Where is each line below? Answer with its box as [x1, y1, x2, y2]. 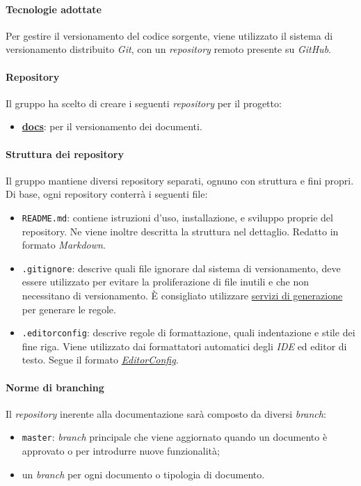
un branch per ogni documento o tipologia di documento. [22, 467, 265, 481]
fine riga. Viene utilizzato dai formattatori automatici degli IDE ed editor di [22, 338, 347, 353]
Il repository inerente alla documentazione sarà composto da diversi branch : [6, 406, 326, 421]
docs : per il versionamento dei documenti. [22, 119, 202, 134]
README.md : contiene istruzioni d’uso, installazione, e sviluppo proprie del [22, 210, 333, 224]
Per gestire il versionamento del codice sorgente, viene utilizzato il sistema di [6, 28, 333, 42]
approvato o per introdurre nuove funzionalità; [22, 444, 220, 458]
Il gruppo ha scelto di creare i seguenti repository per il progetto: [6, 95, 282, 110]
